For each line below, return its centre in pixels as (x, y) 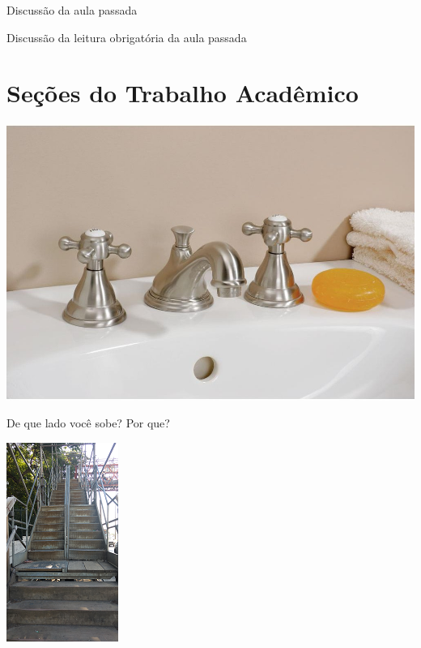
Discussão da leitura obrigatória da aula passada (127, 37)
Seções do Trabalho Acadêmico (183, 93)
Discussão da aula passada (72, 10)
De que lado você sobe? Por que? (88, 423)
